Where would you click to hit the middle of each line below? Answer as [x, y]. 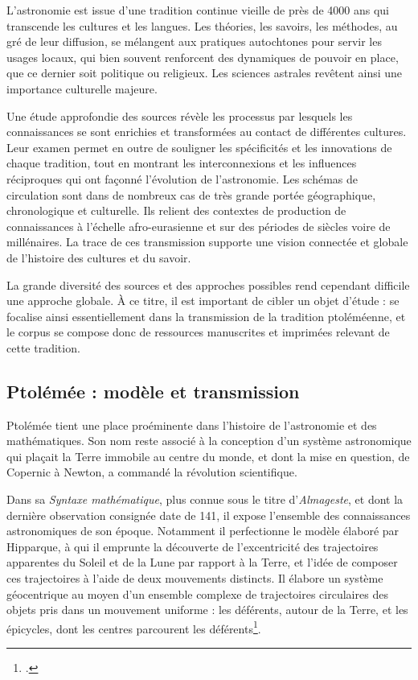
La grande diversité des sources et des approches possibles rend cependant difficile [208, 284]
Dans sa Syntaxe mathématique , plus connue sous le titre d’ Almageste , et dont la [205, 499]
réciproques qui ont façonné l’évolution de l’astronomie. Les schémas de [182, 178]
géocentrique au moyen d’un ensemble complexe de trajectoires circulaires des [197, 593]
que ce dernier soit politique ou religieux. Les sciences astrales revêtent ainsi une [205, 73]
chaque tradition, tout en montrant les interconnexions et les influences [182, 163]
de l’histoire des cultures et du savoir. [99, 257]
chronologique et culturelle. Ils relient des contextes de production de [176, 210]
